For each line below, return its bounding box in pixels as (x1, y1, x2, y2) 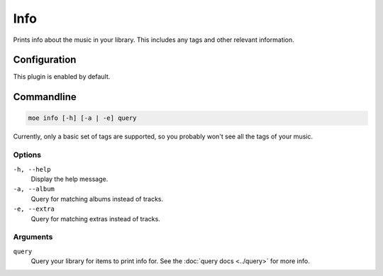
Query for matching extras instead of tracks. (30, 214, 161, 223)
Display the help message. (30, 175, 109, 183)
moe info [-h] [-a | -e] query (28, 114, 138, 122)
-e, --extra (13, 205, 55, 213)
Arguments (13, 232, 53, 242)
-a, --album (13, 185, 55, 193)
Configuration (13, 54, 77, 66)
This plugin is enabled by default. (13, 72, 111, 81)
